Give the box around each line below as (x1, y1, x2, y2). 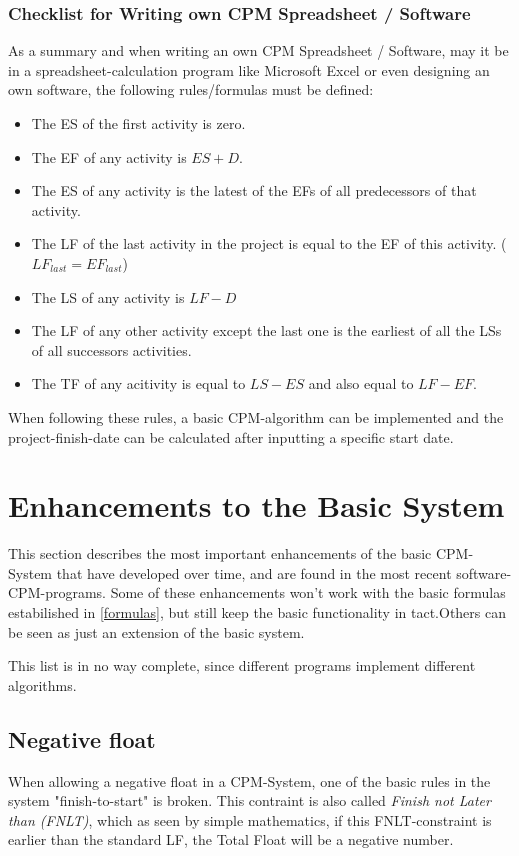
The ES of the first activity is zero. (31, 113, 246, 133)
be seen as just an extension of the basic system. (8, 621, 305, 642)
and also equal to (308, 373, 414, 394)
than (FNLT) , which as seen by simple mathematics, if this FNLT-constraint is (8, 809, 492, 830)
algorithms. (8, 674, 77, 695)
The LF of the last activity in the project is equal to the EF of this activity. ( (31, 233, 507, 254)
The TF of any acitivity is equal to (31, 373, 246, 394)
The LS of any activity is (31, 286, 185, 307)
